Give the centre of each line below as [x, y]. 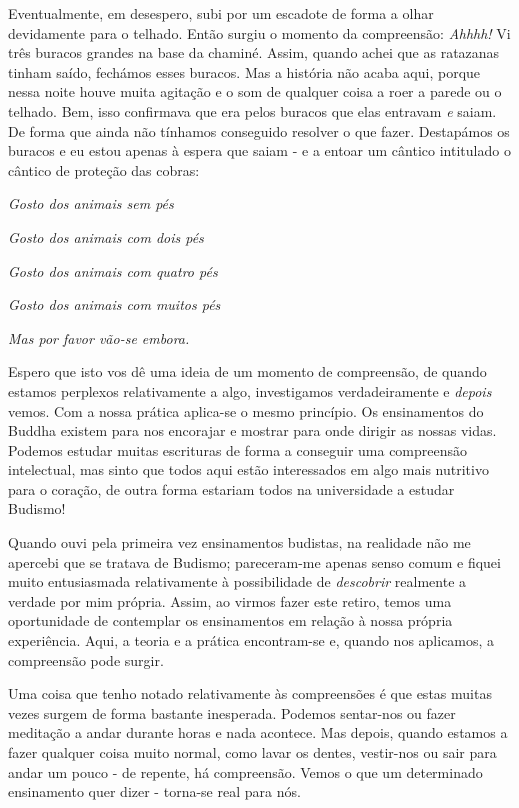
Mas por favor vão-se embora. [99, 337]
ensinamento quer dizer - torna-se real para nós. [154, 791]
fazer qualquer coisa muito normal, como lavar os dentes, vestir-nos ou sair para [252, 752]
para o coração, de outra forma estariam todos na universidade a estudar [231, 488]
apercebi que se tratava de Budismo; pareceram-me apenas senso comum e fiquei [254, 561]
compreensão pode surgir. [86, 659]
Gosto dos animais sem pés [91, 203]
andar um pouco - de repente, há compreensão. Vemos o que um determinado [245, 771]
